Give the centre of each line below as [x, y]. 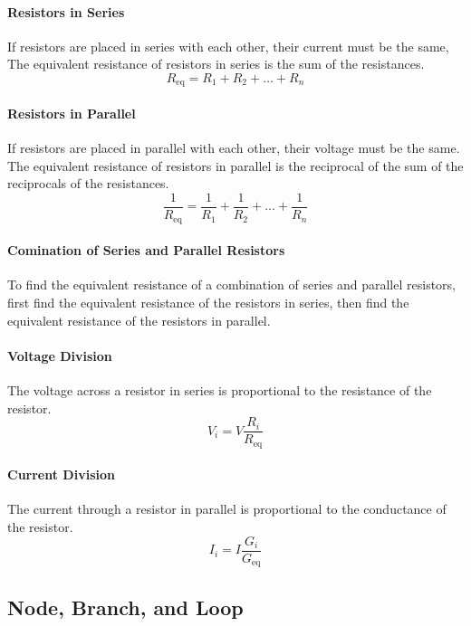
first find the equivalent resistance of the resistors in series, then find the [208, 302]
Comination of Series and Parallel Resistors [146, 250]
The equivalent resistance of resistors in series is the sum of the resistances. [216, 64]
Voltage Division [60, 355]
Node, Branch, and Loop [125, 607]
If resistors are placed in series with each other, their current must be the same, [228, 46]
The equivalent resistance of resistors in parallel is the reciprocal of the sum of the [235, 165]
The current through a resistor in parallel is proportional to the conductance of [227, 509]
